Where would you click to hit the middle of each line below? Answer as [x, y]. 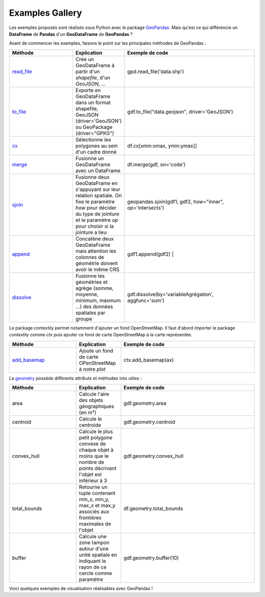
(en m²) [88, 412]
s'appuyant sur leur [98, 189]
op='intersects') [146, 208]
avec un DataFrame [98, 170]
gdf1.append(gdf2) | [150, 254]
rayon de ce [93, 567]
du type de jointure [97, 214]
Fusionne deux [93, 177]
